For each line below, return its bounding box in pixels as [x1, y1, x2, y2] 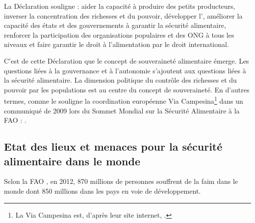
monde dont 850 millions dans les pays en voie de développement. [4, 185, 201, 196]
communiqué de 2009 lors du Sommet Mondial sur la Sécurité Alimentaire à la [4, 105, 240, 115]
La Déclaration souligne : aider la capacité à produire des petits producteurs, [4, 1, 235, 11]
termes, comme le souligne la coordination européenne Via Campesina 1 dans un [4, 94, 243, 106]
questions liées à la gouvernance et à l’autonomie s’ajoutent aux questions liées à [4, 65, 246, 75]
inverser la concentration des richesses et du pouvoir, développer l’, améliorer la [4, 10, 243, 21]
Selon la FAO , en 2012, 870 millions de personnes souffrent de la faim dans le [4, 176, 238, 186]
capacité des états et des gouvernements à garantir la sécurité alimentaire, [4, 20, 226, 30]
